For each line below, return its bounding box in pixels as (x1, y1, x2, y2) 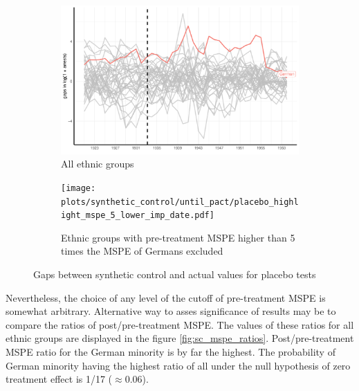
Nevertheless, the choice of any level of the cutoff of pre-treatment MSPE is (6, 290, 326, 304)
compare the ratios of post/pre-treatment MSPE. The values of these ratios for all (6, 317, 354, 331)
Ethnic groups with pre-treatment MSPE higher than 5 (61, 230, 295, 244)
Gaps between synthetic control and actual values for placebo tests (33, 267, 316, 281)
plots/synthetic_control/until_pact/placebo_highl (61, 197, 299, 207)
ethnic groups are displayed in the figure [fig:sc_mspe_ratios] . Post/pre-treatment (6, 331, 354, 345)
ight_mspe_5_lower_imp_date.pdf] (61, 210, 214, 221)
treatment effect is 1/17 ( (6, 372, 113, 386)
